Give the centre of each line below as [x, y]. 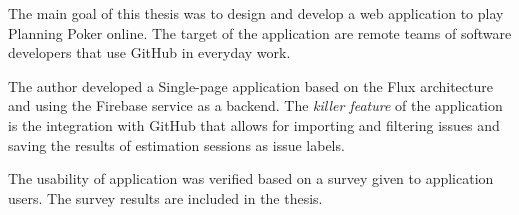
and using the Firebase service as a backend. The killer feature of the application [255, 105]
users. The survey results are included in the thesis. [165, 197]
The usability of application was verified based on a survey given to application [251, 178]
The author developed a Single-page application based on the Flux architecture [250, 85]
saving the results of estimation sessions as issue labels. [176, 144]
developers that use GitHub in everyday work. [149, 52]
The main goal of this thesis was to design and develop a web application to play [256, 13]
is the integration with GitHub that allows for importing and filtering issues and [254, 124]
